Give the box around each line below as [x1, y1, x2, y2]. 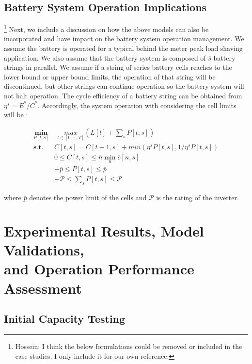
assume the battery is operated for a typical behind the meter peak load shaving [4, 43, 243, 53]
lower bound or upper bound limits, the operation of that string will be [4, 71, 216, 81]
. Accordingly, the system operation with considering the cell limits [37, 100, 236, 110]
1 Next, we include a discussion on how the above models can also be [4, 23, 209, 34]
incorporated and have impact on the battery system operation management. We [4, 33, 244, 44]
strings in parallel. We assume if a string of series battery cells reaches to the [4, 62, 232, 72]
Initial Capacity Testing [4, 311, 126, 326]
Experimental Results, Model [4, 221, 204, 240]
